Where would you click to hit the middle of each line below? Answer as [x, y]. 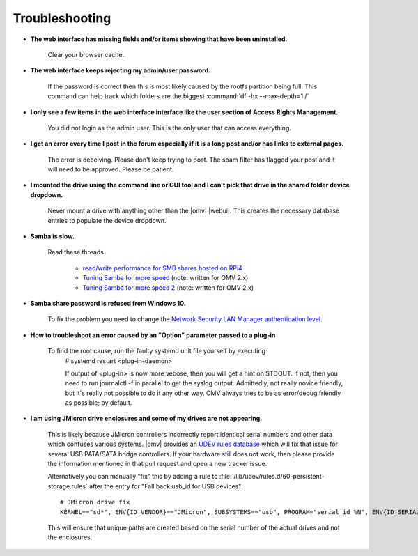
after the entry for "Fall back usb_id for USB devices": [167, 486]
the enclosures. [70, 537]
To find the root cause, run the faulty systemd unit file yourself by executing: [157, 351]
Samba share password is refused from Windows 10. [108, 303]
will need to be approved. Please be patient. [111, 169]
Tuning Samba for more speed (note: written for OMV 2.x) [165, 278]
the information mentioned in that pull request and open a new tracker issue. [157, 464]
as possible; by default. [99, 403]
